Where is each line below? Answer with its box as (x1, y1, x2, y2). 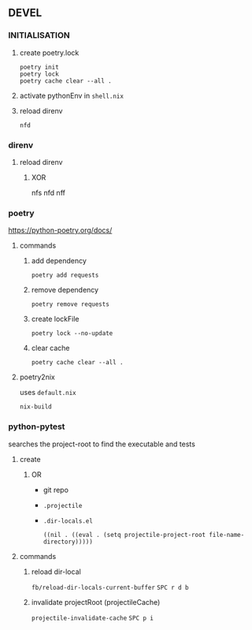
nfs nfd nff (31, 188, 65, 197)
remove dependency (31, 285, 99, 295)
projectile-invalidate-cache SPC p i (31, 614, 154, 622)
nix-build (19, 403, 53, 411)
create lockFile (31, 315, 80, 324)
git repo (43, 485, 69, 494)
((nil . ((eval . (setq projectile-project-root (43, 531, 206, 539)
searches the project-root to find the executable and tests (8, 439, 195, 449)
